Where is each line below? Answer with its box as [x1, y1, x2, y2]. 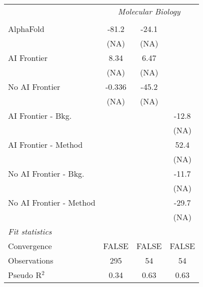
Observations [8, 255, 53, 266]
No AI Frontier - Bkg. [8, 168, 84, 179]
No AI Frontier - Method [8, 197, 95, 208]
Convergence [8, 240, 52, 252]
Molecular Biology [117, 5, 180, 17]
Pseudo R [8, 269, 42, 281]
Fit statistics [8, 226, 52, 237]
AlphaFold [8, 23, 44, 34]
